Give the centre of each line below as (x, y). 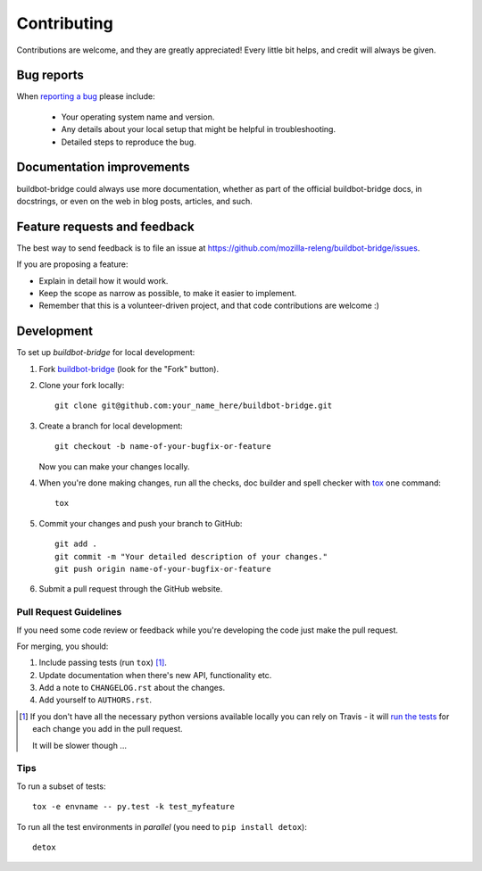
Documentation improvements (103, 167)
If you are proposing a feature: (72, 264)
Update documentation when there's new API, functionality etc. (155, 675)
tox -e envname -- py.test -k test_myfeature (134, 807)
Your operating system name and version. (138, 117)
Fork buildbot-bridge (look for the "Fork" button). (129, 369)
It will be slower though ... (79, 745)
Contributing (65, 23)
